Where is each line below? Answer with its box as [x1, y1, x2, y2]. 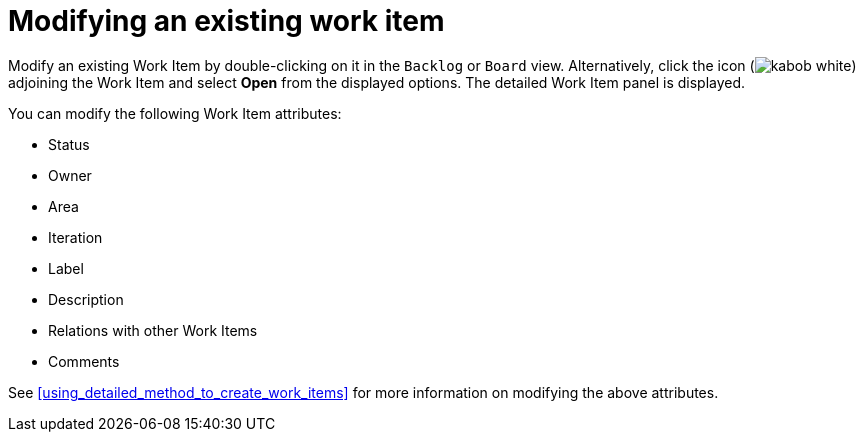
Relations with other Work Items [48, 321, 258, 339]
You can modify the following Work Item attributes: [8, 104, 342, 122]
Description [48, 290, 124, 308]
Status [48, 135, 90, 153]
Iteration [48, 228, 103, 246]
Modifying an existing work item [8, 4, 445, 38]
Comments [48, 352, 120, 370]
